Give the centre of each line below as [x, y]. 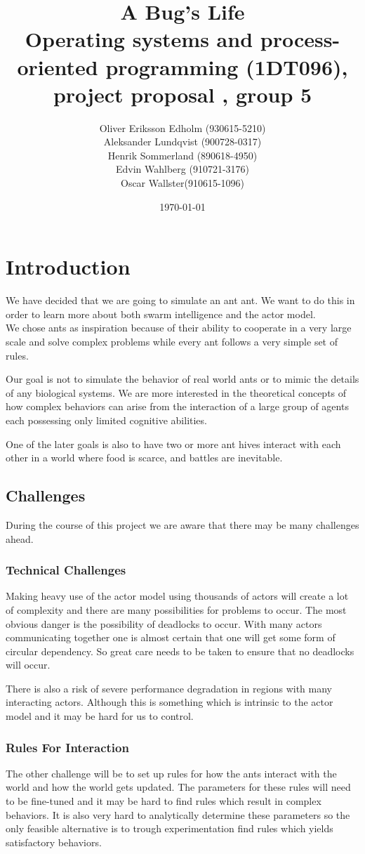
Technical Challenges [66, 570]
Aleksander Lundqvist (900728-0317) [182, 142]
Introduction [68, 267]
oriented [58, 66]
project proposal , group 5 [182, 94]
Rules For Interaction [67, 747]
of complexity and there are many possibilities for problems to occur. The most [176, 609]
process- [300, 39]
